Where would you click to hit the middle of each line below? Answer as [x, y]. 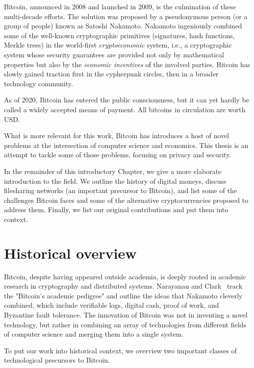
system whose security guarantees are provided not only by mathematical [114, 54]
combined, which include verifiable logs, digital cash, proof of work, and [112, 305]
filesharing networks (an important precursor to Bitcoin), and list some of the [120, 190]
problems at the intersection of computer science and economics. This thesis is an [126, 145]
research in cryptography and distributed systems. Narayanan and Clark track [123, 286]
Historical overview [70, 253]
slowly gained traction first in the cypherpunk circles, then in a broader [111, 74]
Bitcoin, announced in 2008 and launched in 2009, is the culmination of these [120, 6]
